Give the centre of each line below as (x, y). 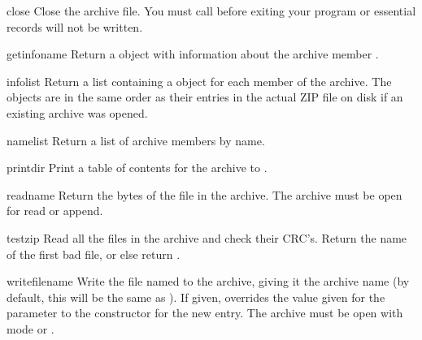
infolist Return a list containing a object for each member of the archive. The (199, 81)
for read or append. (55, 211)
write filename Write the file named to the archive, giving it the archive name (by (208, 281)
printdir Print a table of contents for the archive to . (137, 168)
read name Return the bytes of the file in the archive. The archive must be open (204, 194)
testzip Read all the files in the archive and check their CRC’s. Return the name (207, 237)
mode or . (30, 328)
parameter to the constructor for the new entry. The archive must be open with (205, 313)
